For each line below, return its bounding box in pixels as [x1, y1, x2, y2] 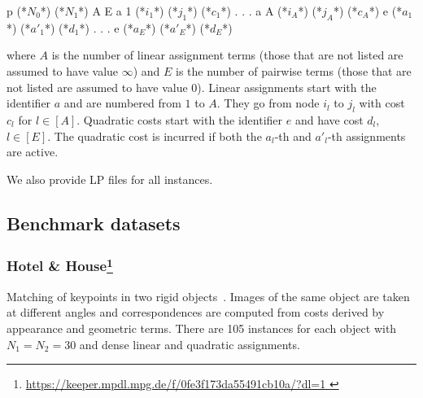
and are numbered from [63, 94, 181, 112]
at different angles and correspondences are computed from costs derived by [7, 304, 385, 321]
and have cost [294, 111, 364, 128]
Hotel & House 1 [7, 254, 113, 276]
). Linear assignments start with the [197, 78, 377, 95]
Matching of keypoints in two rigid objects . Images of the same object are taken [7, 287, 410, 304]
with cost [359, 94, 405, 112]
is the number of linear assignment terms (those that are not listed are [51, 46, 403, 63]
